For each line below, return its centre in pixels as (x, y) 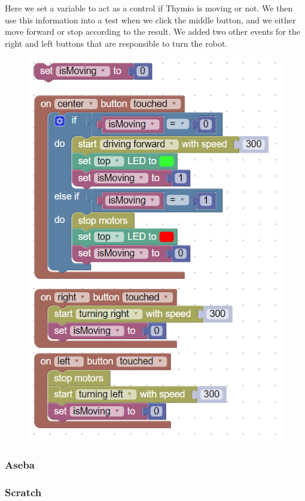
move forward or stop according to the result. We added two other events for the (152, 31)
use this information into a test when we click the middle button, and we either (150, 19)
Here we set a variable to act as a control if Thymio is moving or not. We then (149, 8)
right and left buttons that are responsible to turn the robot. (116, 43)
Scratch (23, 492)
